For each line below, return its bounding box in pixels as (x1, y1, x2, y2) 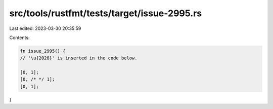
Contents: (9, 34, 30, 41)
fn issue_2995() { (20, 48, 66, 54)
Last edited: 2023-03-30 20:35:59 (9, 25, 81, 31)
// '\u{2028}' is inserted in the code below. (20, 55, 138, 61)
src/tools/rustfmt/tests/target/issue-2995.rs (9, 8, 202, 19)
